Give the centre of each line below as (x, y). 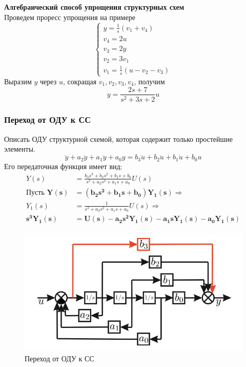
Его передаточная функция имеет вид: (63, 166)
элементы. (20, 149)
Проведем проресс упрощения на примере (70, 17)
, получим (149, 81)
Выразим (18, 81)
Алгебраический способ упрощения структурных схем (94, 7)
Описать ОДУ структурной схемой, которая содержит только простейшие (119, 139)
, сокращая (80, 81)
